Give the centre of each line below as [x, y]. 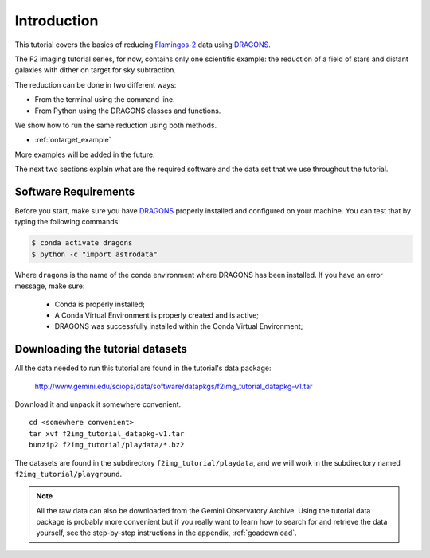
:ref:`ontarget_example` [73, 140]
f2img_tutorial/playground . [68, 474]
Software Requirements [75, 191]
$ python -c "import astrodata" [95, 254]
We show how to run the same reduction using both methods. [116, 125]
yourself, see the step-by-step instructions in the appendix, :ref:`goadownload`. [167, 533]
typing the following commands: [68, 222]
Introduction [57, 21]
